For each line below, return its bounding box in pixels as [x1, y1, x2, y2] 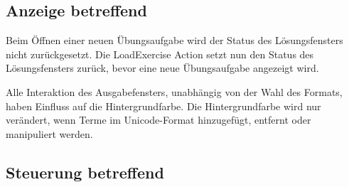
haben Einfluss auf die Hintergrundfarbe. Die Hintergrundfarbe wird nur [6, 98, 321, 113]
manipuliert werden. [6, 126, 93, 141]
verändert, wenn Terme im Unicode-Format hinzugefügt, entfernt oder [6, 112, 311, 127]
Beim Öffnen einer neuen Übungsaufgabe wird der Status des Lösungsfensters [6, 33, 343, 48]
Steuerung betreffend [6, 161, 164, 183]
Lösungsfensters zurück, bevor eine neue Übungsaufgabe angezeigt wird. [6, 60, 319, 75]
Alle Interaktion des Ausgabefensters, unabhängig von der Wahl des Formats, [6, 84, 343, 99]
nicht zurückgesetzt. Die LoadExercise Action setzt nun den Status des [6, 46, 314, 61]
